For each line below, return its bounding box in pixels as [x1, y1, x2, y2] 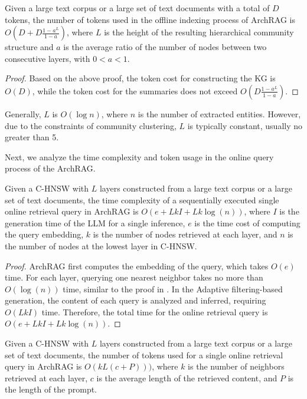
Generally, [5, 107, 41, 120]
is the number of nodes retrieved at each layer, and [93, 228, 277, 240]
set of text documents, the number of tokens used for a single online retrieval [5, 348, 283, 361]
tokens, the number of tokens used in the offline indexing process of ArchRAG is [5, 13, 296, 25]
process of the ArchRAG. [5, 162, 96, 174]
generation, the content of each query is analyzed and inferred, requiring [5, 294, 266, 306]
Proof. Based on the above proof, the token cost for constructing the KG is [5, 72, 276, 84]
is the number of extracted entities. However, [138, 107, 301, 120]
